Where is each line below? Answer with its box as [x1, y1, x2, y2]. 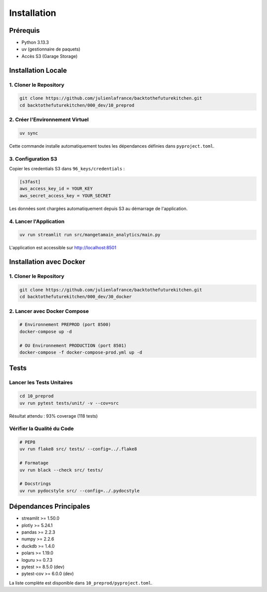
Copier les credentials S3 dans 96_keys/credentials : [9, 166, 125, 172]
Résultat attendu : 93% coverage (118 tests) [9, 413, 98, 419]
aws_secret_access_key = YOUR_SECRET [19, 193, 111, 198]
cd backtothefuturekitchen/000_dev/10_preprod [19, 102, 134, 108]
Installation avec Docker [9, 258, 86, 266]
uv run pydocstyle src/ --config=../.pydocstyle [19, 488, 140, 493]
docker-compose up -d [19, 328, 72, 334]
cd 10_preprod [19, 393, 54, 399]
